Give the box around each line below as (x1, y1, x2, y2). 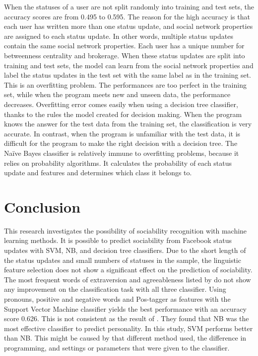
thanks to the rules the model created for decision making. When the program (4, 109, 242, 119)
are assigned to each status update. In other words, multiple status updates (4, 30, 233, 41)
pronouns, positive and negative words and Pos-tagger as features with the (4, 293, 231, 304)
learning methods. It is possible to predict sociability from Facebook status (4, 235, 232, 245)
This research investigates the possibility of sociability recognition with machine (4, 225, 247, 236)
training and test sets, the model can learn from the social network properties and (4, 60, 254, 70)
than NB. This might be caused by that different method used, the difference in (4, 333, 247, 343)
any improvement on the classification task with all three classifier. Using (4, 284, 226, 294)
